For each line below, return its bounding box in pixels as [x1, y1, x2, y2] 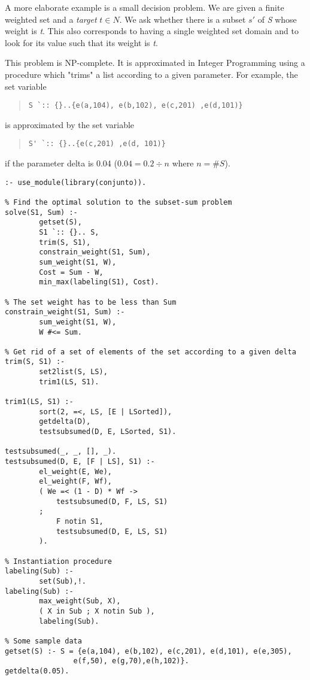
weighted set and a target [5, 13, 97, 25]
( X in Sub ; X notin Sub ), [39, 606, 155, 615]
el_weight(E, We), [39, 467, 112, 476]
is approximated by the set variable [5, 118, 135, 130]
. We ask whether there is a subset [119, 13, 246, 25]
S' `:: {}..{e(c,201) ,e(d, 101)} [28, 139, 166, 148]
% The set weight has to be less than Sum [5, 297, 177, 306]
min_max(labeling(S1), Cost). [39, 278, 159, 287]
